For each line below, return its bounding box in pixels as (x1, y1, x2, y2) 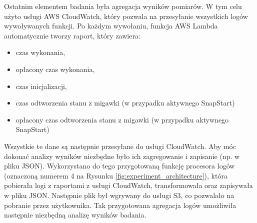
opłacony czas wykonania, (15, 63, 95, 74)
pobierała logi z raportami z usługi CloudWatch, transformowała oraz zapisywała (4, 180, 253, 190)
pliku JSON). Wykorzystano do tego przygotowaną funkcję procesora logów (4, 160, 235, 171)
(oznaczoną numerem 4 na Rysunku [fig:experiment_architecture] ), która (4, 170, 227, 180)
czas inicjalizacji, (15, 80, 67, 91)
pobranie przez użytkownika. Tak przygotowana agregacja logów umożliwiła (4, 199, 236, 210)
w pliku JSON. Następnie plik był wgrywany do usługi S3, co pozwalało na (4, 189, 234, 200)
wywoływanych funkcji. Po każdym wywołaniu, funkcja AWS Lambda (4, 20, 218, 31)
